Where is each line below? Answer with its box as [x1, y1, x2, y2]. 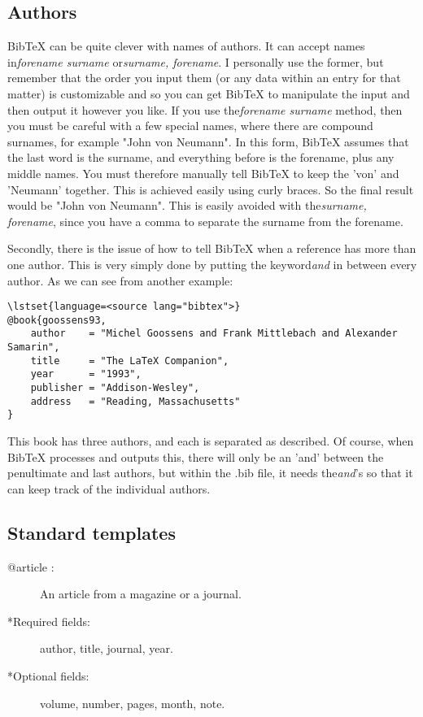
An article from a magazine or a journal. [40, 585, 242, 602]
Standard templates [7, 519, 176, 545]
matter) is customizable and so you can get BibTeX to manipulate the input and [7, 85, 410, 102]
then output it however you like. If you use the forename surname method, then [7, 101, 403, 118]
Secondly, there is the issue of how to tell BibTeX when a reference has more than [7, 240, 416, 257]
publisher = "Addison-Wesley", [30, 382, 200, 394]
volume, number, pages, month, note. [40, 694, 225, 711]
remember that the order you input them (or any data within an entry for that [7, 69, 401, 86]
